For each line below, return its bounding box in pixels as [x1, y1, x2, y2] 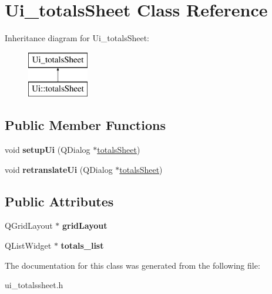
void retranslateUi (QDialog [5, 163, 113, 175]
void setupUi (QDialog [5, 143, 90, 156]
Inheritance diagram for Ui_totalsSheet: [5, 32, 149, 44]
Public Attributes [5, 192, 114, 210]
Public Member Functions [5, 116, 166, 134]
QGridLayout [5, 219, 53, 232]
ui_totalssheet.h [5, 279, 63, 291]
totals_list [61, 239, 104, 252]
